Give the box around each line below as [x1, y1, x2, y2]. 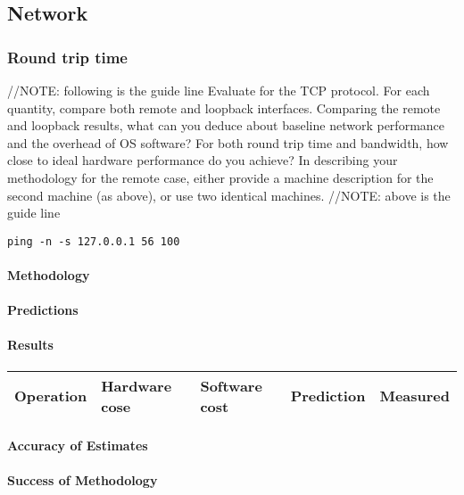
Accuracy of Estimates [7, 436, 148, 455]
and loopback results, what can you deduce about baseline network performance [7, 116, 445, 135]
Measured [379, 385, 450, 407]
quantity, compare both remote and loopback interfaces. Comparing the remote [7, 98, 441, 117]
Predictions [7, 301, 79, 319]
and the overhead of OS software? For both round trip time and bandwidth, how [7, 133, 449, 152]
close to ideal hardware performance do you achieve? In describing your [7, 151, 398, 169]
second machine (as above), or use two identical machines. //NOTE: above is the [7, 186, 451, 204]
